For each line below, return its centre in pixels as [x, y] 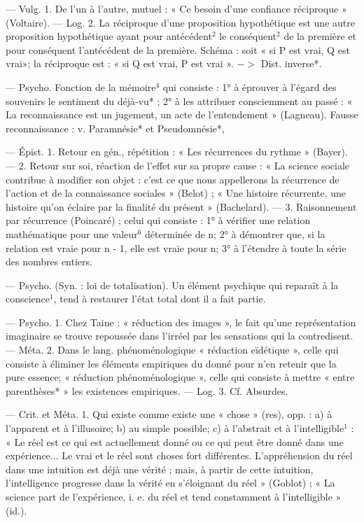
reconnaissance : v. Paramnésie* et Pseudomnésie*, [115, 128]
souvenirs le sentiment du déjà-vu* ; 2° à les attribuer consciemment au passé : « [179, 100]
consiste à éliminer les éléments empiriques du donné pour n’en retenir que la [171, 363]
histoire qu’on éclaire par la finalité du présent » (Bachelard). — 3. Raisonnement [181, 206]
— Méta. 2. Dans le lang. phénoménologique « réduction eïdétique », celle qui [172, 350]
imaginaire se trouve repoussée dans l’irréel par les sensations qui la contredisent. [180, 336]
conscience [28, 299]
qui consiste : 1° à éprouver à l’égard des [250, 86]
